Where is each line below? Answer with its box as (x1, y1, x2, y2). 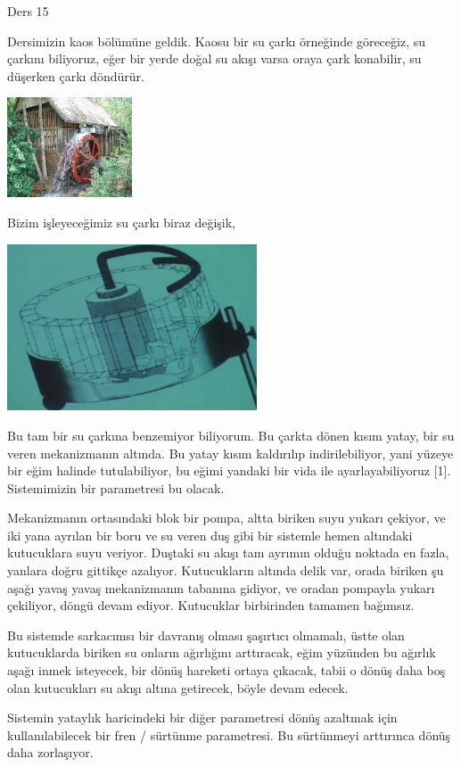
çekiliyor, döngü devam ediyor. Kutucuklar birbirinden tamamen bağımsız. (7, 596, 415, 614)
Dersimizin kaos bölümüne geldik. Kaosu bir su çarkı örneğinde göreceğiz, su (7, 31, 425, 50)
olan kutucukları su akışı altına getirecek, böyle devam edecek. (7, 678, 349, 697)
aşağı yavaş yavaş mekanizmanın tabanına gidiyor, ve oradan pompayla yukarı (7, 578, 435, 597)
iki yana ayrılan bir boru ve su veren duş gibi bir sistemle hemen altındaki (7, 525, 413, 544)
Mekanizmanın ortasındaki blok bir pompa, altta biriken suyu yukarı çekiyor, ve (7, 508, 446, 527)
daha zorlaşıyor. (7, 743, 94, 762)
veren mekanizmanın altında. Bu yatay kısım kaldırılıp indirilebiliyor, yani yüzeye (7, 443, 454, 462)
